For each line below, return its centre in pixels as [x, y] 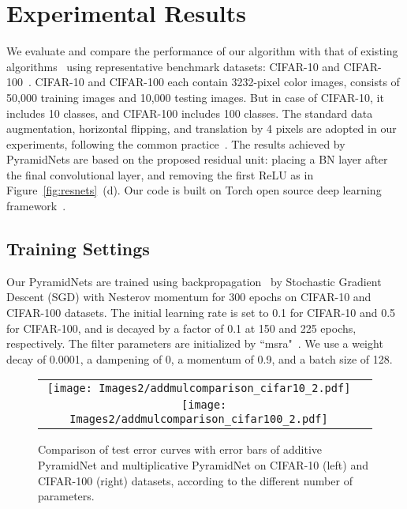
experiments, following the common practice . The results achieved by [176, 143]
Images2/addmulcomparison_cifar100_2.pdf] [199, 419]
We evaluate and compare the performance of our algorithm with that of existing [202, 51]
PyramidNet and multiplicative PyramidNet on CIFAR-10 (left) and [203, 465]
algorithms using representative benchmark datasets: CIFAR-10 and [173, 66]
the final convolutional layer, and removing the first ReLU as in [160, 174]
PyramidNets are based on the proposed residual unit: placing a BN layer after [197, 159]
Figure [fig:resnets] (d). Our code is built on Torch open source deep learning [194, 190]
